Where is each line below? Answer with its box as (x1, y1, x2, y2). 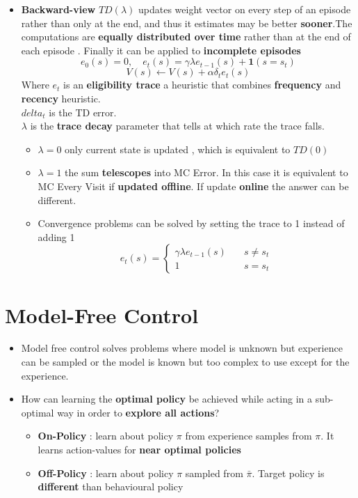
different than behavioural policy (38, 479, 184, 494)
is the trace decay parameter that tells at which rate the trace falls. (30, 118, 325, 133)
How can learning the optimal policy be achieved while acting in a (21, 391, 312, 406)
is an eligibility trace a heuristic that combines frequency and (63, 77, 341, 92)
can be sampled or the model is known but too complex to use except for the (21, 355, 350, 369)
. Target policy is (252, 465, 325, 480)
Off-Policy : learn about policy (38, 465, 174, 480)
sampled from (185, 465, 243, 480)
